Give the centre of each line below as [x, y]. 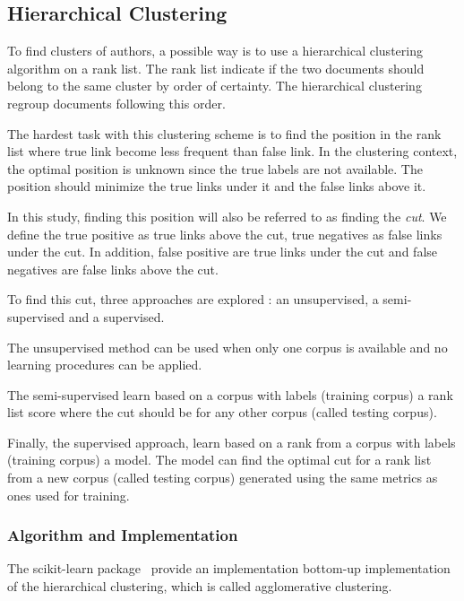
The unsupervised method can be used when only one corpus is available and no [228, 347]
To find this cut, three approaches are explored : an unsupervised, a [193, 299]
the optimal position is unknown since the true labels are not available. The [215, 168]
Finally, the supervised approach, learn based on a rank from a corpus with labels [232, 442]
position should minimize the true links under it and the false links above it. [217, 186]
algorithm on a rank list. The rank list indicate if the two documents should [216, 68]
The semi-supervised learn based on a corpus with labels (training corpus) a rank [230, 394]
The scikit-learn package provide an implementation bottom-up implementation [229, 568]
